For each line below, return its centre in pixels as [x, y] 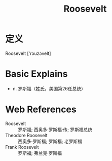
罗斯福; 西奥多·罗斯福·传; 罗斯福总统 [55, 130]
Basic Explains [36, 74]
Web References [41, 109]
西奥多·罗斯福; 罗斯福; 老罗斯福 [50, 141]
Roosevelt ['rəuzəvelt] [28, 53]
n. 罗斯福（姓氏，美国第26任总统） [49, 88]
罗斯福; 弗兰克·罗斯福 [40, 153]
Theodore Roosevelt [26, 135]
